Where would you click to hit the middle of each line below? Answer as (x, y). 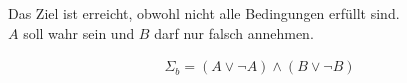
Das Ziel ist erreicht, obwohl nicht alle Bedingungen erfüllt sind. (204, 13)
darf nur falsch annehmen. (234, 32)
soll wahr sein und (79, 32)
